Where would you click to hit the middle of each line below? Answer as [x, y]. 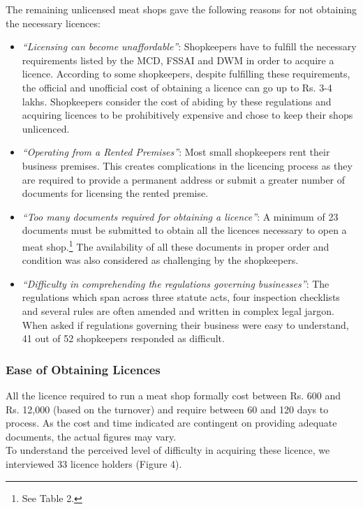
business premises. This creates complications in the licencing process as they [187, 165]
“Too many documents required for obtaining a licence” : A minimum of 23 [180, 216]
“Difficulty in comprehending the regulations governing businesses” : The [176, 283]
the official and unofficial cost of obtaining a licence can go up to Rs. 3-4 [177, 87]
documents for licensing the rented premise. [115, 193]
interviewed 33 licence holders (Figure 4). [94, 463]
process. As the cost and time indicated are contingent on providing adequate [171, 423]
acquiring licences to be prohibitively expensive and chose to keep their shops [187, 115]
